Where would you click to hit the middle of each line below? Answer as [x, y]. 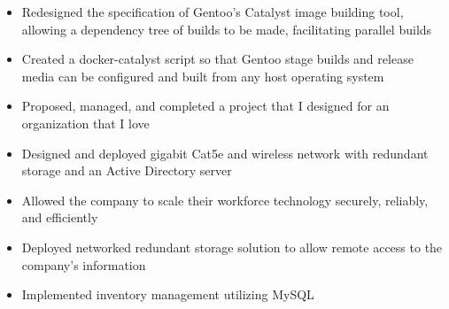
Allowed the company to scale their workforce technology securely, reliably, [225, 200]
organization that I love [85, 123]
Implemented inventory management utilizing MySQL [168, 294]
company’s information [84, 264]
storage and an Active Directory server [127, 170]
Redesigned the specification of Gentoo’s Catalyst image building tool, [213, 12]
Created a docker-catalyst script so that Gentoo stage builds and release [217, 59]
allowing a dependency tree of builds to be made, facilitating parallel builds [227, 29]
